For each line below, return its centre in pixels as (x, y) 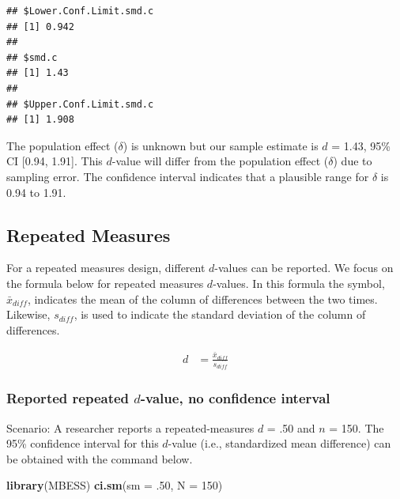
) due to (353, 161)
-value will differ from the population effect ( (220, 161)
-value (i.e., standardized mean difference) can (279, 443)
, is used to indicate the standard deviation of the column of (220, 314)
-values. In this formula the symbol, (299, 283)
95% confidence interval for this (83, 443)
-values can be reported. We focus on (304, 268)
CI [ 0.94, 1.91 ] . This (55, 161)
